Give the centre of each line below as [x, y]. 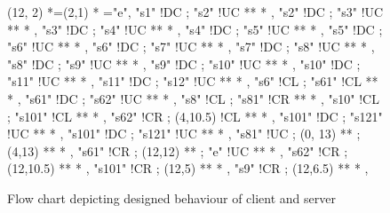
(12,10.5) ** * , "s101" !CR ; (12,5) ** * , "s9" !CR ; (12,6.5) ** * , [188, 168]
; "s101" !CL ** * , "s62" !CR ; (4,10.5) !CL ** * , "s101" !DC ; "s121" [195, 116]
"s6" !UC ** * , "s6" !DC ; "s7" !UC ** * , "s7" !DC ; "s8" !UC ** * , [191, 47]
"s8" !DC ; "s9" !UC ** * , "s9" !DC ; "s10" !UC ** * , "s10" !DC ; [184, 63]
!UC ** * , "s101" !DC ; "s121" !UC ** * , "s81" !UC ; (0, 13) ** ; [184, 134]
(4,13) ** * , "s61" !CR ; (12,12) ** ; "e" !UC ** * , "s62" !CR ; [178, 150]
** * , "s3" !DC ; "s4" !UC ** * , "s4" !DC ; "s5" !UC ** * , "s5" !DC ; [195, 29]
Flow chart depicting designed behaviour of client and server [171, 197]
